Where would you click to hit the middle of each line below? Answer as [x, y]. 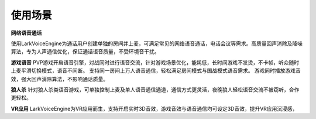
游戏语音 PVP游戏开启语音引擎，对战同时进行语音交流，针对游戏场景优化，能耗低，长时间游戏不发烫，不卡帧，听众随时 [155, 62]
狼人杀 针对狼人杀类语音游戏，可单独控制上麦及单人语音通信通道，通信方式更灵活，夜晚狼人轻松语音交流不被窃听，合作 [155, 89]
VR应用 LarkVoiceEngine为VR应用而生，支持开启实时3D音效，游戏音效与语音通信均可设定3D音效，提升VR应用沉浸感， [154, 108]
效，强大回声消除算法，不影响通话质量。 [59, 79]
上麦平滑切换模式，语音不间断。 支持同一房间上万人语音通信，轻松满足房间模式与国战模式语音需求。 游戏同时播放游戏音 [156, 71]
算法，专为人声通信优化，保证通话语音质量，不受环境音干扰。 [85, 52]
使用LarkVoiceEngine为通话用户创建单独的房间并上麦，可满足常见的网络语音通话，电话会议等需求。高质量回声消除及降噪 [157, 43]
